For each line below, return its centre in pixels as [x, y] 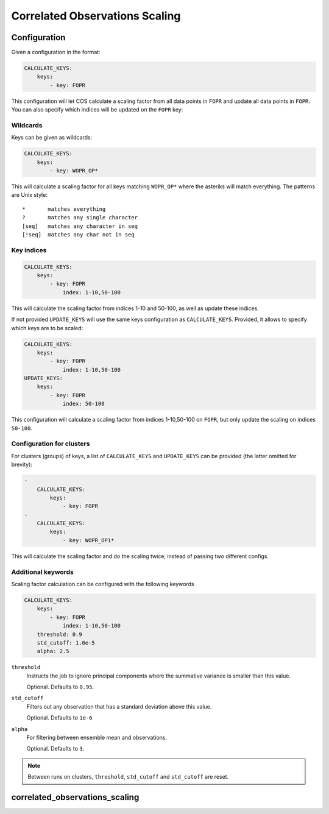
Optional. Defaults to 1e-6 [59, 718]
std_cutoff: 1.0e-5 [66, 642]
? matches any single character [80, 218]
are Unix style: [30, 195]
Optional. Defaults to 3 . [55, 749]
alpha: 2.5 [53, 651]
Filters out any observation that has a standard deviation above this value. [119, 706]
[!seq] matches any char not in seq [79, 235]
